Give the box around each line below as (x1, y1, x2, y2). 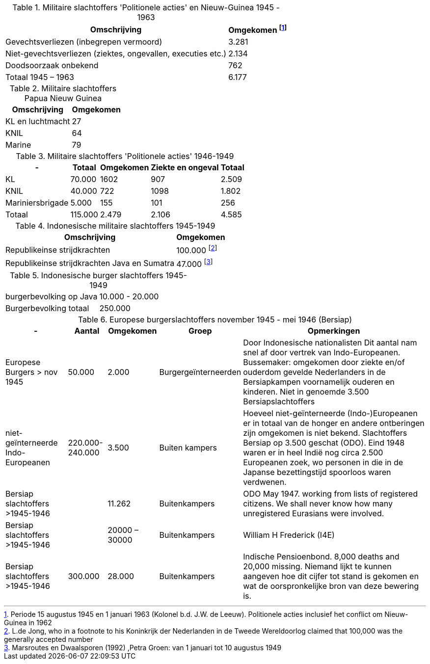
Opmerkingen (307, 325, 360, 336)
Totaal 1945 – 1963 (5, 72, 74, 82)
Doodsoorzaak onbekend (5, 60, 99, 71)
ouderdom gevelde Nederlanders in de (243, 367, 386, 377)
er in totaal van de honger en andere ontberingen (243, 418, 425, 428)
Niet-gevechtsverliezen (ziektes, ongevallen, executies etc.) (5, 49, 227, 59)
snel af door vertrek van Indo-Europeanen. (243, 347, 401, 357)
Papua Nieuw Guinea (24, 93, 102, 104)
